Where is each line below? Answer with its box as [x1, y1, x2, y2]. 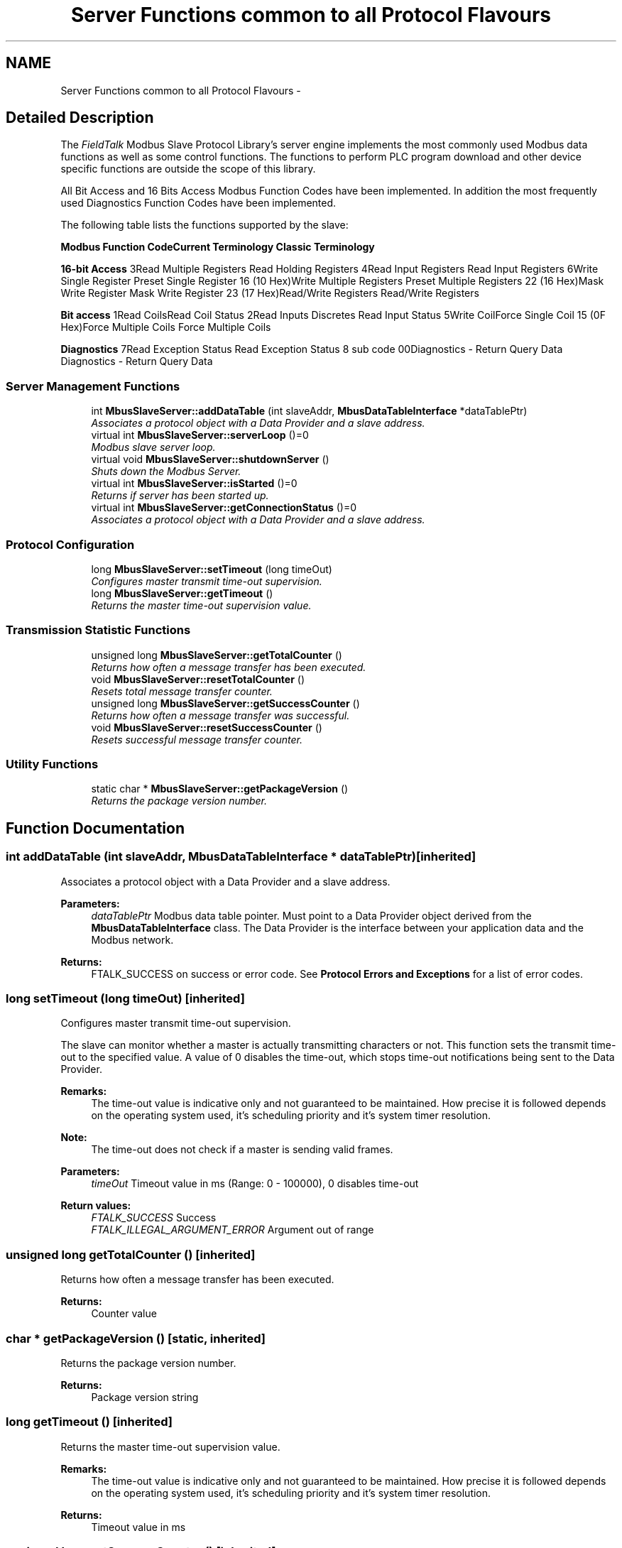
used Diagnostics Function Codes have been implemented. [60, 197, 337, 209]
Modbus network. [91, 933, 174, 946]
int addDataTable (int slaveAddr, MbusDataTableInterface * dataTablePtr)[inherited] [6, 849, 476, 864]
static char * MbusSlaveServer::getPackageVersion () [91, 783, 349, 795]
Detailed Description [6, 109, 154, 127]
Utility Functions [6, 757, 99, 772]
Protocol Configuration [6, 537, 135, 552]
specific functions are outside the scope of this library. [60, 163, 316, 175]
